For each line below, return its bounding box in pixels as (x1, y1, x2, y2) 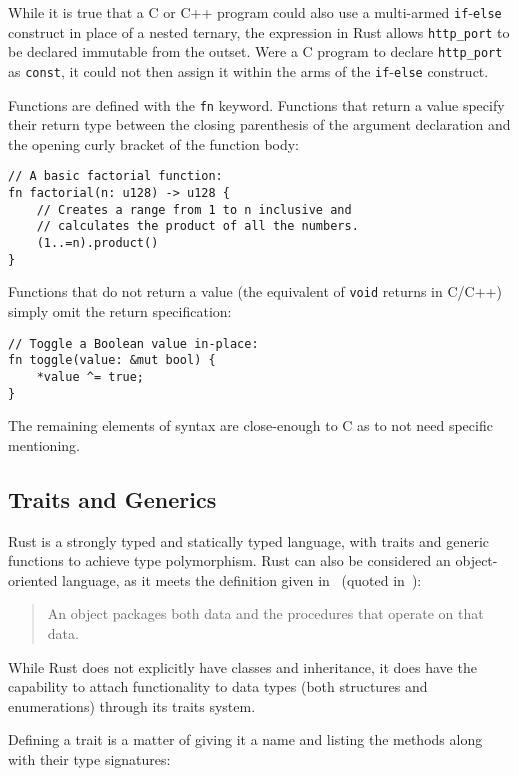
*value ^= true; (36, 369, 145, 384)
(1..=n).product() (36, 236, 159, 251)
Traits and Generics (8, 483, 217, 514)
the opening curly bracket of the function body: (8, 133, 300, 154)
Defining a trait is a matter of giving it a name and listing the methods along (8, 729, 483, 750)
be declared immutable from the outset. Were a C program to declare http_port (8, 41, 503, 62)
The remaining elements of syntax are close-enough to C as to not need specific (8, 415, 493, 436)
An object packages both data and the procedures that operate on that (47, 603, 484, 624)
